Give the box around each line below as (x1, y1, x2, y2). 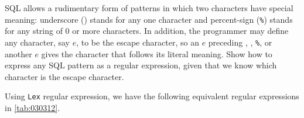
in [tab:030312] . (5, 101, 60, 113)
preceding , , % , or (208, 36, 272, 48)
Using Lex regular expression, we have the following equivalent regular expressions (5, 90, 299, 102)
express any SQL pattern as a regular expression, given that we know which (5, 59, 277, 71)
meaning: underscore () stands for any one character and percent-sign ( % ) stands (5, 13, 293, 25)
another (5, 47, 32, 60)
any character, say (5, 36, 70, 48)
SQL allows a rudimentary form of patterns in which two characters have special (5, 2, 293, 13)
